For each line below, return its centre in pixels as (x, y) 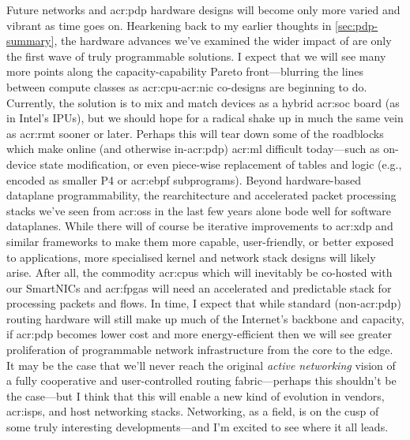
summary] (30, 41)
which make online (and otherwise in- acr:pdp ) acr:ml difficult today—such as (193, 149)
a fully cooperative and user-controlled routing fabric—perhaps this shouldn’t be (201, 380)
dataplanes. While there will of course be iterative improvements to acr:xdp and (200, 226)
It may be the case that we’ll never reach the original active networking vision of (201, 365)
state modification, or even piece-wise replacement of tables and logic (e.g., (221, 164)
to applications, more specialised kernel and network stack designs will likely (191, 257)
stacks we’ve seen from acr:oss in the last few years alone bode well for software (199, 210)
